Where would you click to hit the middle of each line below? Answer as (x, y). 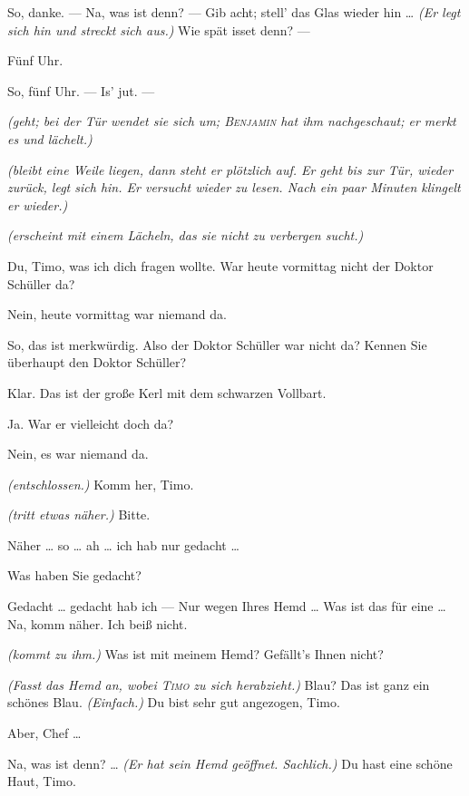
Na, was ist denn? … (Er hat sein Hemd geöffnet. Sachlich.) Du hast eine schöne (230, 763)
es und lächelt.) (50, 138)
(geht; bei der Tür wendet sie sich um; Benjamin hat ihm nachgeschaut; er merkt (232, 121)
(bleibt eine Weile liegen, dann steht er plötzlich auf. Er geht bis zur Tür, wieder (230, 169)
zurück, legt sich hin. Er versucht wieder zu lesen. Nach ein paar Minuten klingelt (234, 187)
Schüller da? (41, 283)
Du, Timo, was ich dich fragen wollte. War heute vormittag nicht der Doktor (220, 265)
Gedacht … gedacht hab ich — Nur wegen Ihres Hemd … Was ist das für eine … (227, 606)
